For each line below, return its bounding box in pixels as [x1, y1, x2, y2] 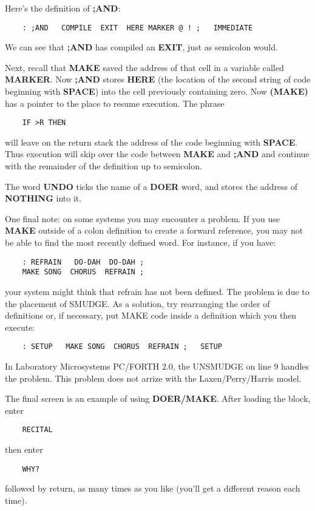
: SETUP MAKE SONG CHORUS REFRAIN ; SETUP [22, 342, 222, 351]
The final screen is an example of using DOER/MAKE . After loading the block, [5, 392, 311, 405]
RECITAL [22, 425, 53, 435]
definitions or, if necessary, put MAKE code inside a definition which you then [5, 309, 297, 322]
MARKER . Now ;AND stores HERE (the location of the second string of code [5, 73, 311, 86]
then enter [5, 443, 43, 455]
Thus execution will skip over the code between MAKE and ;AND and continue [5, 147, 310, 160]
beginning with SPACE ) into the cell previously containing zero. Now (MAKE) [5, 85, 308, 98]
